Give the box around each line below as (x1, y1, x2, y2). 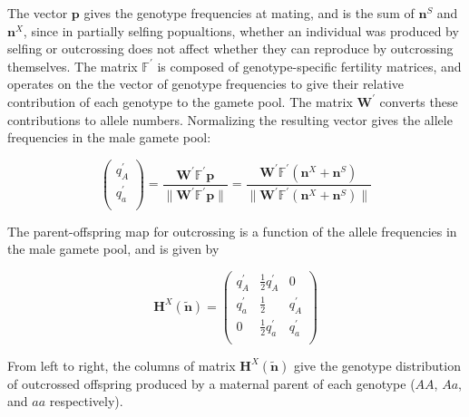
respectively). (49, 392, 123, 411)
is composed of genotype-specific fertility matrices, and (157, 56, 462, 75)
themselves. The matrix (7, 56, 138, 75)
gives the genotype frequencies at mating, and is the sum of (83, 4, 415, 22)
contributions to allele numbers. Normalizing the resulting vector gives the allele (7, 110, 453, 129)
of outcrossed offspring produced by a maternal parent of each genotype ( (7, 373, 415, 393)
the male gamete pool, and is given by (7, 239, 220, 258)
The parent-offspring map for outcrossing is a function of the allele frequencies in (7, 221, 457, 240)
